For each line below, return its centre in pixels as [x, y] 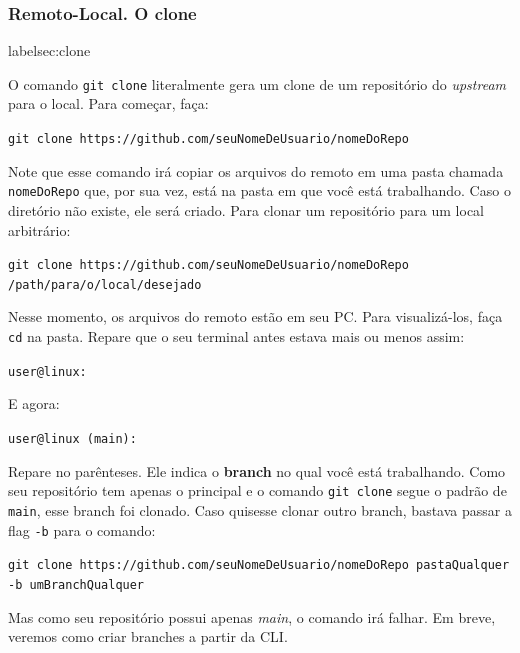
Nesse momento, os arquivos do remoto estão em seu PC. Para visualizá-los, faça [255, 316]
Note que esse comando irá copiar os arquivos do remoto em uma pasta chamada [256, 170]
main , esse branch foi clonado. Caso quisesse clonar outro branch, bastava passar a [260, 509]
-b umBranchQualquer [76, 584]
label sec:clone [49, 50]
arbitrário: [39, 229]
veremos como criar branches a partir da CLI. [148, 636]
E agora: [34, 403]
